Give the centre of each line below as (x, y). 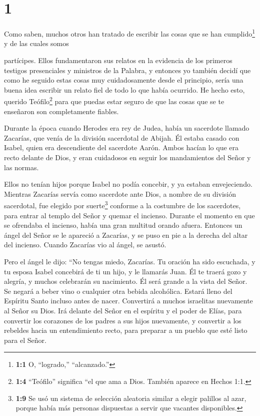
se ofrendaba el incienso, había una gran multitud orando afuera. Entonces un (123, 225)
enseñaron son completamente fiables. (61, 111)
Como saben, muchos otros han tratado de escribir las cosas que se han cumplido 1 (130, 33)
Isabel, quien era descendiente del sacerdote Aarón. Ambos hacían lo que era (121, 147)
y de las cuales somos (36, 43)
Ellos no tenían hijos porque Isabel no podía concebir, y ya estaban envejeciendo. (128, 184)
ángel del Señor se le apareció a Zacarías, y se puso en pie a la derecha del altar (126, 235)
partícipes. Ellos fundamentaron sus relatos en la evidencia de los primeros (118, 60)
